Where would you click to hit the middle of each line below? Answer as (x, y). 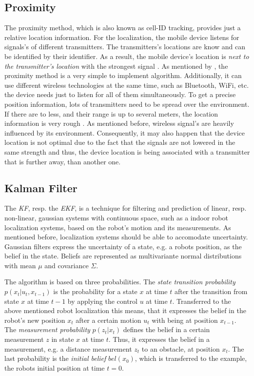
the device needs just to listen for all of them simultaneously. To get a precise (120, 94)
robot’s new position (35, 320)
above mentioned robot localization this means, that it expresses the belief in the (125, 310)
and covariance (67, 265)
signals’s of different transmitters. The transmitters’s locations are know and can (125, 47)
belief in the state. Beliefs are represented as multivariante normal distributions (123, 256)
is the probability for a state (95, 291)
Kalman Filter (41, 188)
